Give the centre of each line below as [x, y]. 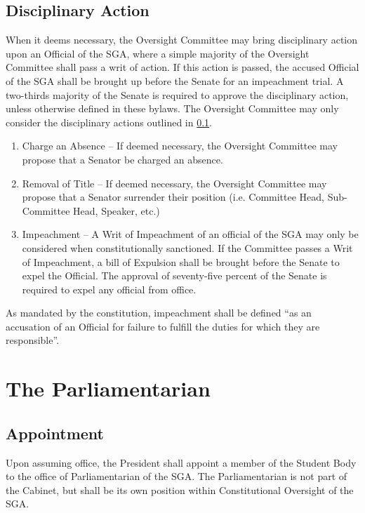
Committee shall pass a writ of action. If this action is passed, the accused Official [182, 67]
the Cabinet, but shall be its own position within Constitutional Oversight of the [180, 489]
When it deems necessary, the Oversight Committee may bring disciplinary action [182, 40]
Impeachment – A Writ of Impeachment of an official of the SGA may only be [190, 234]
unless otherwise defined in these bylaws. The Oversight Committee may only [172, 108]
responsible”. [33, 340]
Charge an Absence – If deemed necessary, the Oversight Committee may [180, 146]
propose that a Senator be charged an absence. [122, 159]
